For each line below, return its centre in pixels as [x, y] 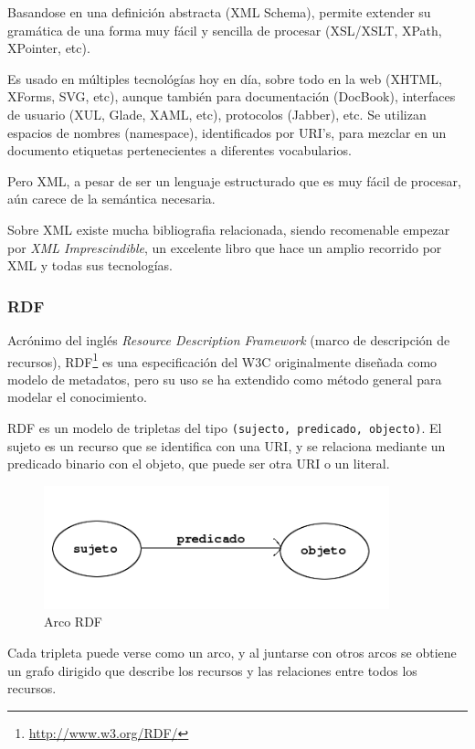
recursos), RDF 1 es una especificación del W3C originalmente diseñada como [222, 360]
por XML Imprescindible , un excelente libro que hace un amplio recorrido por [225, 247]
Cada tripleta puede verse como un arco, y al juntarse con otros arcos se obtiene [232, 652]
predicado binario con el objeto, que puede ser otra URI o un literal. [199, 464]
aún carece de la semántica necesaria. [111, 199]
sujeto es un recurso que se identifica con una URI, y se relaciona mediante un [227, 445]
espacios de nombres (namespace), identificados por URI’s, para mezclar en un [227, 132]
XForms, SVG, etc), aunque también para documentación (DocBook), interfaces [232, 96]
